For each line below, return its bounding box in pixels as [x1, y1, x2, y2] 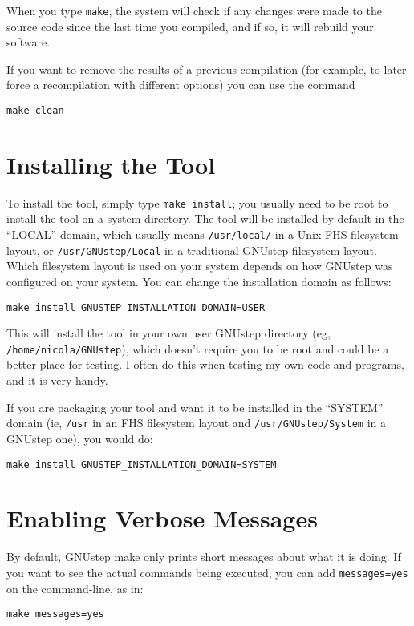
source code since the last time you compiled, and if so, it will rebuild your [6, 18, 374, 34]
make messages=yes [6, 608, 104, 620]
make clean [6, 105, 64, 117]
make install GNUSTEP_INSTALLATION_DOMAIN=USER [6, 301, 266, 313]
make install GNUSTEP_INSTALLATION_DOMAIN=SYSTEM [6, 458, 277, 471]
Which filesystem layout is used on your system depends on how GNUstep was [6, 257, 393, 274]
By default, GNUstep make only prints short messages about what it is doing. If [6, 548, 401, 565]
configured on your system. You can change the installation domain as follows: [6, 273, 392, 289]
